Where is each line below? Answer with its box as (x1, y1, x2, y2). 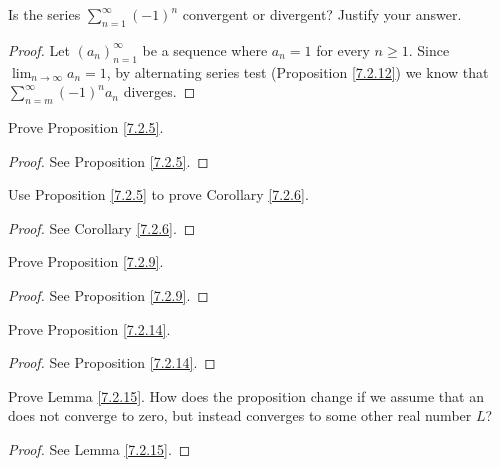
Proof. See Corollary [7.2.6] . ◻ (8, 217, 196, 238)
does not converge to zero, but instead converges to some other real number (8, 405, 472, 426)
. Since (408, 39, 450, 60)
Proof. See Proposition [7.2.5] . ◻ (8, 150, 209, 171)
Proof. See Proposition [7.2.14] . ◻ (8, 352, 216, 373)
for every (316, 39, 370, 60)
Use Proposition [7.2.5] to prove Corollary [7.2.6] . (8, 184, 309, 205)
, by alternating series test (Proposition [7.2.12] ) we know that (106, 61, 489, 82)
